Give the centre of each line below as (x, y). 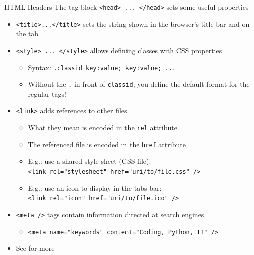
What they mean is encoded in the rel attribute (102, 127)
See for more (35, 248)
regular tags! (47, 93)
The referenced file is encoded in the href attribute (107, 144)
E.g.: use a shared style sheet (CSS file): (89, 161)
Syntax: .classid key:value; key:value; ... (102, 67)
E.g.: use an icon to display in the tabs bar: (95, 188)
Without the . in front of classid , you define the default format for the (139, 84)
